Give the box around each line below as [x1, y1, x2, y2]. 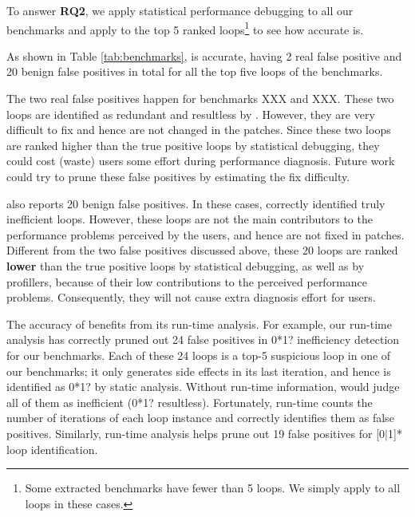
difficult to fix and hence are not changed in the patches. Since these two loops [6, 121, 391, 138]
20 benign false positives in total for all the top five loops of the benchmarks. [6, 63, 383, 80]
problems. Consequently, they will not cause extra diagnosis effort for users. [6, 289, 376, 306]
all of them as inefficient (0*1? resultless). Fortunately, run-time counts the [6, 393, 373, 410]
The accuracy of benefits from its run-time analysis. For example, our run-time [6, 315, 392, 332]
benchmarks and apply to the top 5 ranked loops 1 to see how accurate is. [6, 18, 364, 37]
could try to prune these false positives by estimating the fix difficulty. [6, 168, 350, 184]
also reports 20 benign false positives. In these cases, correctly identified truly [6, 195, 385, 211]
